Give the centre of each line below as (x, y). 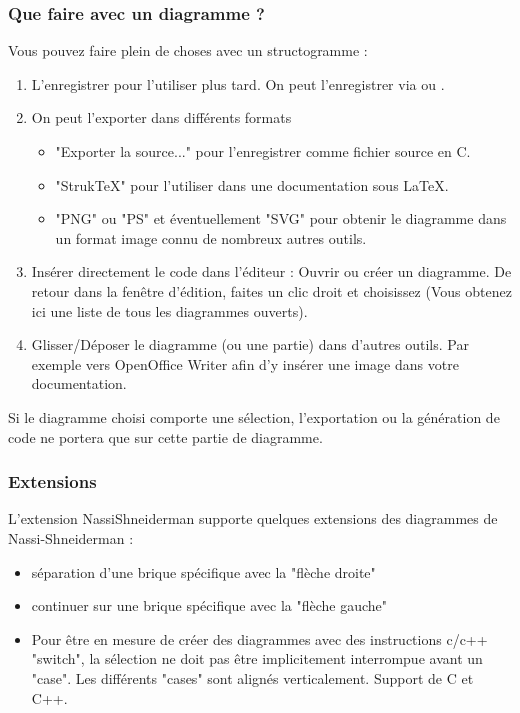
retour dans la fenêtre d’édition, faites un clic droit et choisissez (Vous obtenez (271, 290)
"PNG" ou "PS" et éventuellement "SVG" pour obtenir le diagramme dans (281, 218)
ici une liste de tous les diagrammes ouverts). (169, 310)
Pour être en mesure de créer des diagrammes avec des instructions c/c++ (259, 638)
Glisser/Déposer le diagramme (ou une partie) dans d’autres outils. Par (250, 344)
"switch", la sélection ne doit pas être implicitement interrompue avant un (257, 658)
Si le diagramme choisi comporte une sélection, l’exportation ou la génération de (254, 416)
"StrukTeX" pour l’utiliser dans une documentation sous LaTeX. (252, 184)
